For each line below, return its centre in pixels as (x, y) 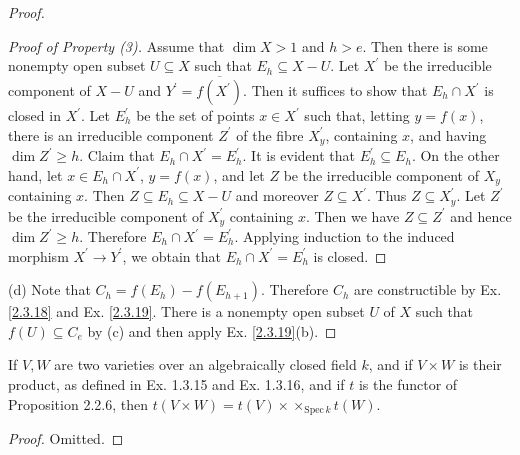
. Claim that (117, 155)
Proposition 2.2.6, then (78, 403)
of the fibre (270, 134)
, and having (448, 134)
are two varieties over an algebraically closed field (205, 364)
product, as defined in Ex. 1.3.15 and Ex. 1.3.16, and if (176, 383)
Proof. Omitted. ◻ (66, 438)
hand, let (35, 174)
